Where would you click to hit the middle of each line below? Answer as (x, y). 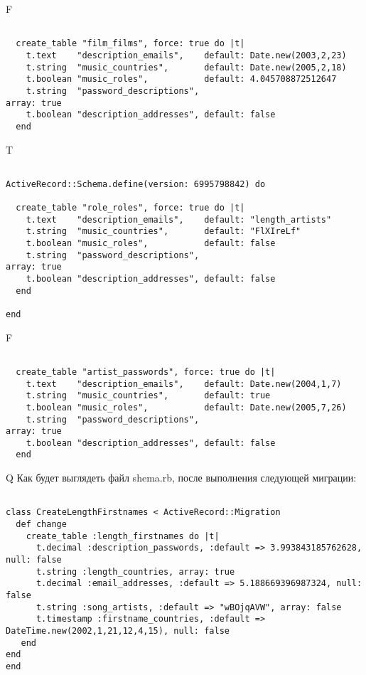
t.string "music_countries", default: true (148, 396)
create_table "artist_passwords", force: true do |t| (146, 372)
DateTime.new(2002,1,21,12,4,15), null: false (118, 631)
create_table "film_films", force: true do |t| (130, 44)
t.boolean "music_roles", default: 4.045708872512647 (181, 79)
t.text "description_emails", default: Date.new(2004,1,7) (184, 384)
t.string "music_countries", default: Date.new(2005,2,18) (186, 67)
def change (41, 525)
